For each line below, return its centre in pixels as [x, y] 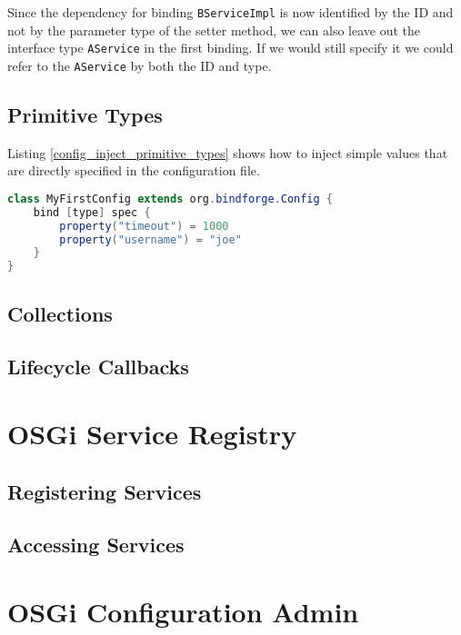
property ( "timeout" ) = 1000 [144, 226]
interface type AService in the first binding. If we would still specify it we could [230, 48]
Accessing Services [96, 545]
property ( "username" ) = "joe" [150, 239]
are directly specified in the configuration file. [134, 170]
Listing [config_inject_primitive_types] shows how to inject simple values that [228, 152]
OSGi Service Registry [152, 433]
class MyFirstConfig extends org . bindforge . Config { [170, 198]
